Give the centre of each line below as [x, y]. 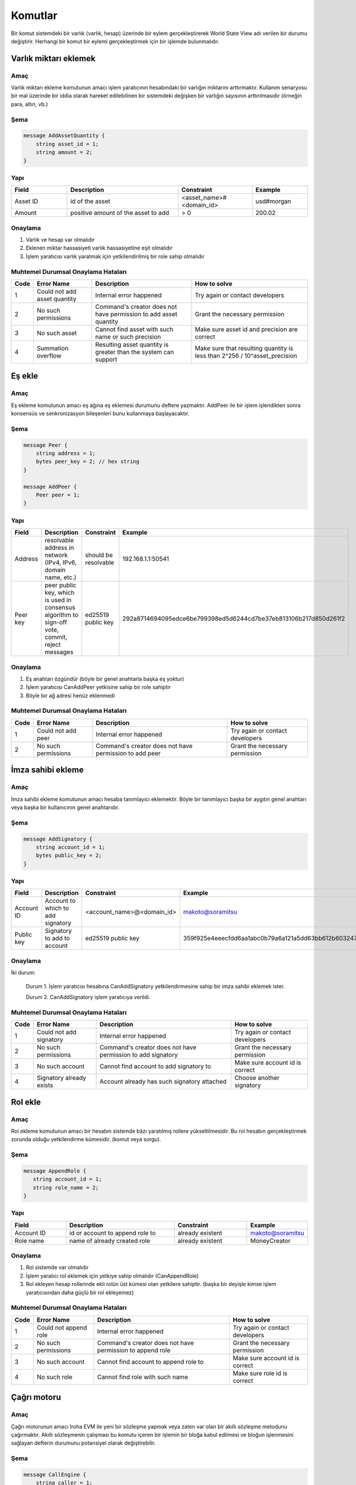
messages [59, 652]
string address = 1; [66, 454]
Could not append [62, 1328]
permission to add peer [128, 753]
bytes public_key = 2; [69, 856]
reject [53, 644]
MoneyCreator [270, 1240]
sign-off [56, 623]
